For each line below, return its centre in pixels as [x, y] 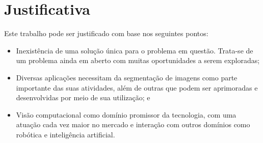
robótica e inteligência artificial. [65, 134]
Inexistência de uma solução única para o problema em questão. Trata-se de [135, 50]
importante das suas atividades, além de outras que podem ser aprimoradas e [137, 87]
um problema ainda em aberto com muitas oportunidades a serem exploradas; [138, 60]
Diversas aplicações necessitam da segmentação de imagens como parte [127, 77]
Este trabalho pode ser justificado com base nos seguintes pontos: [106, 33]
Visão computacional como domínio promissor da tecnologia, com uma [126, 114]
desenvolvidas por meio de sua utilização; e [83, 97]
